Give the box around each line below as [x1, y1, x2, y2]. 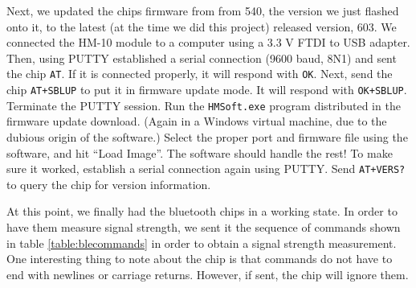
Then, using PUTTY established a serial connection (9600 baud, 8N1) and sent [6, 49, 397, 66]
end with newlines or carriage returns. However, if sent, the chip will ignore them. [6, 265, 409, 282]
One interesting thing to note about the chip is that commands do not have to [6, 250, 393, 267]
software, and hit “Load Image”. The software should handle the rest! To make [6, 144, 393, 161]
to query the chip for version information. [6, 175, 211, 192]
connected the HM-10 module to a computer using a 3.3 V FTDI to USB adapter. [6, 34, 410, 51]
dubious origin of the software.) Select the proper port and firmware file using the [6, 128, 408, 145]
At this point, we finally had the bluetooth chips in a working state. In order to [6, 203, 398, 220]
